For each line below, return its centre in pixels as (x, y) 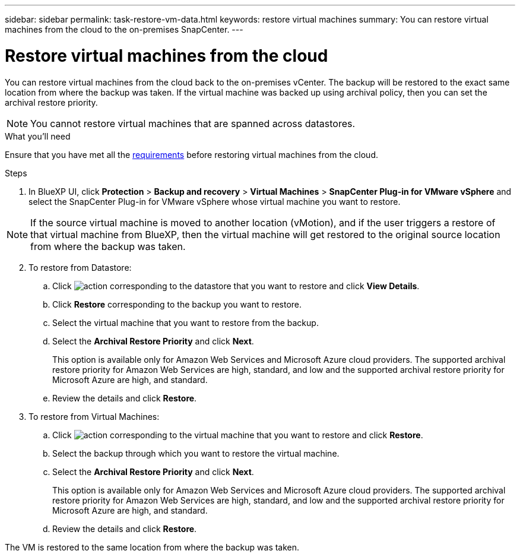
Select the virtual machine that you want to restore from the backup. (186, 322)
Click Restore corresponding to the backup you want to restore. (177, 304)
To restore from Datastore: (80, 267)
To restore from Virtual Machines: (94, 416)
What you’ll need (38, 136)
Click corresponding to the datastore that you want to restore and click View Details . (236, 286)
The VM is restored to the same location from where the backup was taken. (152, 547)
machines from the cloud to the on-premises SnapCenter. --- (124, 29)
